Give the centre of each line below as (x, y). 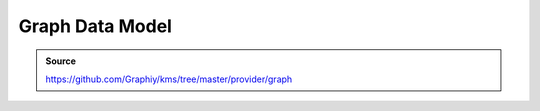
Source (61, 61)
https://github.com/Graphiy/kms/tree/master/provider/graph (169, 79)
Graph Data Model (95, 26)
